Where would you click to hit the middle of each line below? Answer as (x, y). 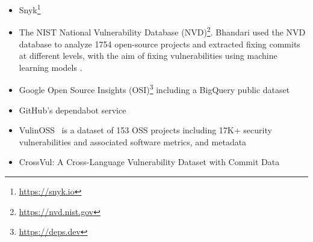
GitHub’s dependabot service (73, 110)
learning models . (51, 67)
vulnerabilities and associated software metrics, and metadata (133, 141)
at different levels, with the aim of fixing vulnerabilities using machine (148, 56)
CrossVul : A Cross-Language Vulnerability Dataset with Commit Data (149, 162)
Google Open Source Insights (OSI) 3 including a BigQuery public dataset (154, 89)
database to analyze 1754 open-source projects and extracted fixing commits (160, 44)
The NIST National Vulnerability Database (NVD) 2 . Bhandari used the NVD (162, 31)
